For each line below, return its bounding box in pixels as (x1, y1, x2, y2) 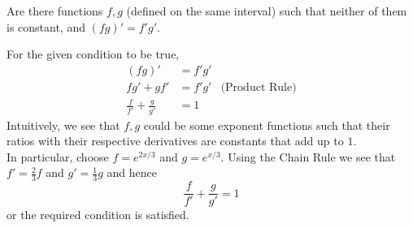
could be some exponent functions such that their (143, 116, 390, 133)
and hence (107, 164, 157, 181)
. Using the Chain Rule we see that (220, 148, 396, 165)
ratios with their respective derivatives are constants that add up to (7, 132, 344, 149)
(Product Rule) (220, 81, 297, 93)
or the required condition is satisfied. (7, 206, 189, 223)
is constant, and (7, 18, 85, 35)
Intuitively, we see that (7, 116, 120, 133)
